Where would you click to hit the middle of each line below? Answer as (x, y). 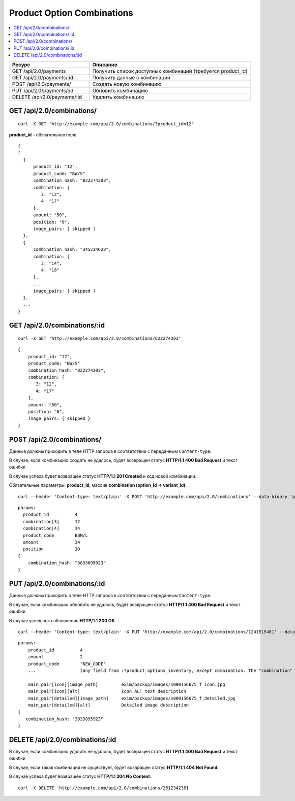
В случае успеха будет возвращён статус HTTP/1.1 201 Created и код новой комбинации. (103, 476)
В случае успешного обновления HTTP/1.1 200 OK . (63, 620)
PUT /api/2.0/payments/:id (43, 90)
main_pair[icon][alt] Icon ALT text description (107, 691)
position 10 (52, 549)
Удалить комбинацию (118, 97)
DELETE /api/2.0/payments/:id (47, 97)
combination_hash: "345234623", (72, 250)
